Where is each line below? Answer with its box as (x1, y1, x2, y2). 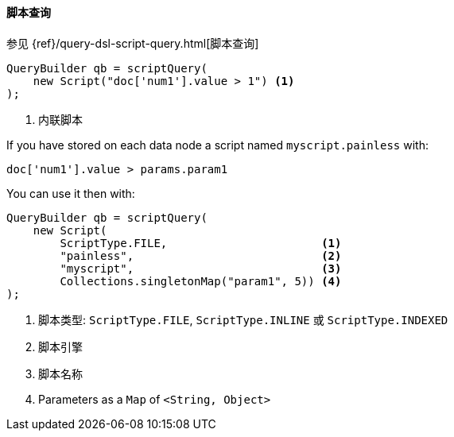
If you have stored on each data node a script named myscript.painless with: (6, 137, 429, 152)
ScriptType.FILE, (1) (60, 236, 342, 249)
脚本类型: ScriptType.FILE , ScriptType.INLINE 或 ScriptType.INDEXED (38, 312, 448, 327)
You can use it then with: (6, 186, 135, 200)
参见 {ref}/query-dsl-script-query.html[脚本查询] (6, 36, 259, 50)
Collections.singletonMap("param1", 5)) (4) (60, 274, 342, 288)
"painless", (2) (60, 249, 342, 262)
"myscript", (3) (60, 261, 342, 275)
